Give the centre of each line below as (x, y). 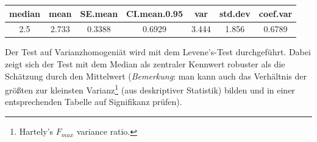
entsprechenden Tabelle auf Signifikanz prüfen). (94, 102)
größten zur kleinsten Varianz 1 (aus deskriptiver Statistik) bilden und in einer (150, 89)
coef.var (276, 13)
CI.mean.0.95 (155, 13)
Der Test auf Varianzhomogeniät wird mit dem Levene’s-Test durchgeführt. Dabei (158, 52)
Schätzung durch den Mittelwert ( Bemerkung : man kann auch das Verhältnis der (156, 76)
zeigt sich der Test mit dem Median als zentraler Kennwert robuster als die (145, 64)
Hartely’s (36, 131)
